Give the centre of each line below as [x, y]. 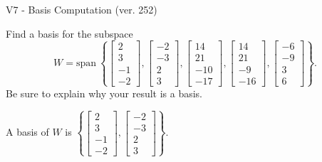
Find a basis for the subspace [69, 33]
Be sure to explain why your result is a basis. [104, 93]
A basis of [27, 132]
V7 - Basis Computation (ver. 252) [82, 9]
